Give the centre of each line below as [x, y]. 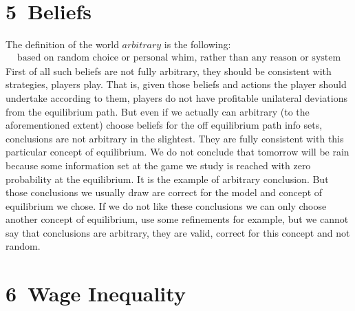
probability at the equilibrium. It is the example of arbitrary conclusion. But [167, 179]
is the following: [197, 44]
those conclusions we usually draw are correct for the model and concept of [164, 192]
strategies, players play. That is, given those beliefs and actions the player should [176, 84]
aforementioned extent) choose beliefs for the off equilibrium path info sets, [164, 125]
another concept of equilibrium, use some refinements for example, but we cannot [177, 219]
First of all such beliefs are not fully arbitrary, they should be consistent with [169, 71]
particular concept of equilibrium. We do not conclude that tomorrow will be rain [177, 152]
